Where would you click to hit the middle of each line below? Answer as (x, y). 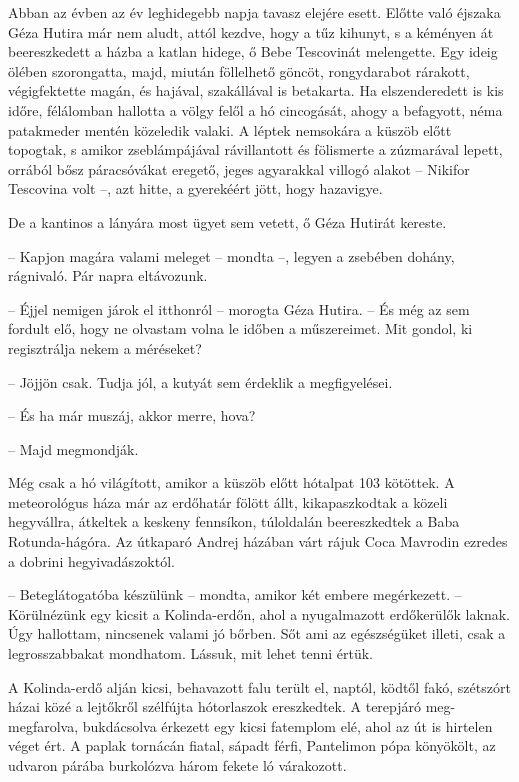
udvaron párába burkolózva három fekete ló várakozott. (177, 765)
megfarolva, (43, 725)
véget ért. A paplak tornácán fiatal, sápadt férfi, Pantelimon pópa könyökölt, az (252, 745)
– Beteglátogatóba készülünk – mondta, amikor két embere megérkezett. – (235, 594)
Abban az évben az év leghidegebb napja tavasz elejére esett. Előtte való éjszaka (254, 12)
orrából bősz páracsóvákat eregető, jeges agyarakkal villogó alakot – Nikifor (239, 168)
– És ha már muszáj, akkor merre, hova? (132, 415)
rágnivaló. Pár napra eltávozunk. (108, 275)
